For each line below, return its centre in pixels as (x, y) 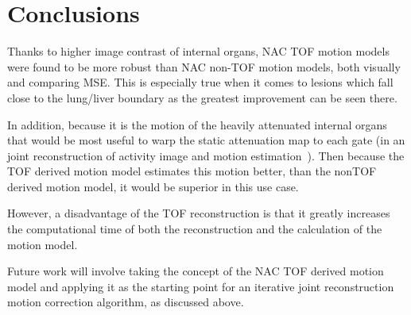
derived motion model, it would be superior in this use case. (153, 186)
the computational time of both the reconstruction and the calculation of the (195, 229)
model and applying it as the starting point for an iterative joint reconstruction (201, 286)
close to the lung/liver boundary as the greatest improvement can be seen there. (202, 97)
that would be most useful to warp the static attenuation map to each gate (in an (206, 140)
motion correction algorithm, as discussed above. (126, 302)
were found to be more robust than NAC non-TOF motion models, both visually (204, 66)
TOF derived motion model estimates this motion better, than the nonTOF (192, 171)
